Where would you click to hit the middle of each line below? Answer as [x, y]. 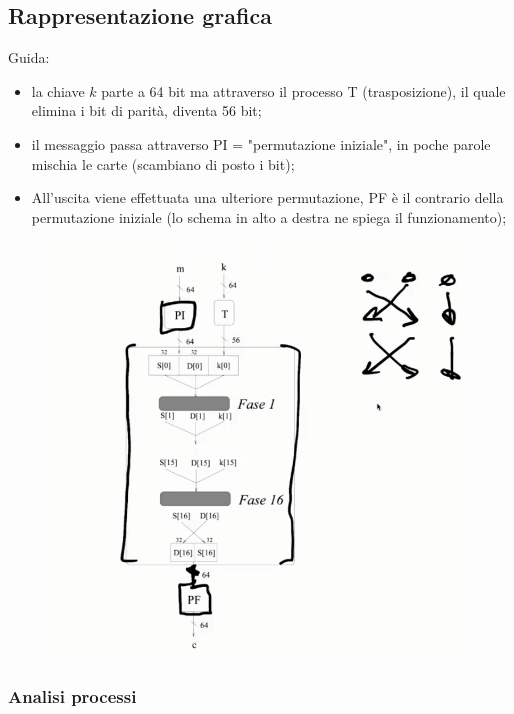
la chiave [58, 90]
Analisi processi [72, 696]
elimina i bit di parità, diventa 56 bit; [146, 110]
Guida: [29, 57]
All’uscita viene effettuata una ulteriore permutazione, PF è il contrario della [267, 197]
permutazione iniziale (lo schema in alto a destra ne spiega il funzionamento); [269, 216]
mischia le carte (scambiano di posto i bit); [163, 163]
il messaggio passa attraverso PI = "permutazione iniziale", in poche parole [261, 143]
